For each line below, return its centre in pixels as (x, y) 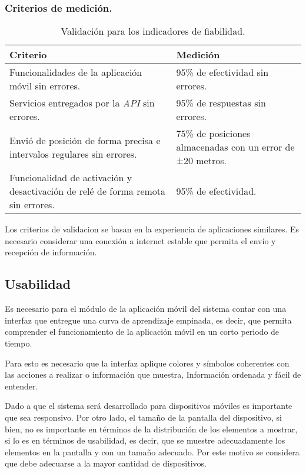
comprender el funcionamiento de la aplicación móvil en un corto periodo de (142, 332)
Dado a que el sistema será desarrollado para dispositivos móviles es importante (149, 406)
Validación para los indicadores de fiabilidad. (153, 31)
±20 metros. (201, 161)
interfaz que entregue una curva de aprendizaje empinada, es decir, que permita (148, 320)
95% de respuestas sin (221, 103)
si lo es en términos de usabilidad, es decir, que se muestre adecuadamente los (145, 440)
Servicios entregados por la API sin (82, 103)
